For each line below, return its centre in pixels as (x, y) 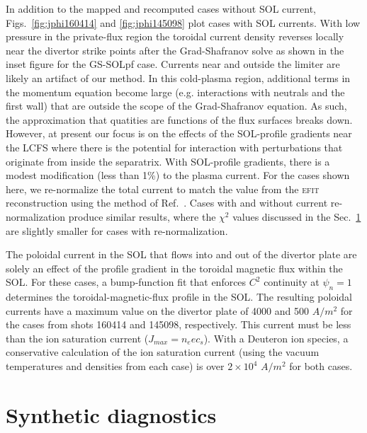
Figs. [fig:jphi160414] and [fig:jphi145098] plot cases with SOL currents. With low (183, 22)
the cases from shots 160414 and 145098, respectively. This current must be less (179, 324)
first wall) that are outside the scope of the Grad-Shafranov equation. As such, (176, 106)
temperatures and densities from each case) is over (115, 366)
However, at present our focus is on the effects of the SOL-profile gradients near (179, 133)
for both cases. (321, 366)
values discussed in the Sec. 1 (297, 216)
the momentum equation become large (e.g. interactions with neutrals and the (175, 92)
